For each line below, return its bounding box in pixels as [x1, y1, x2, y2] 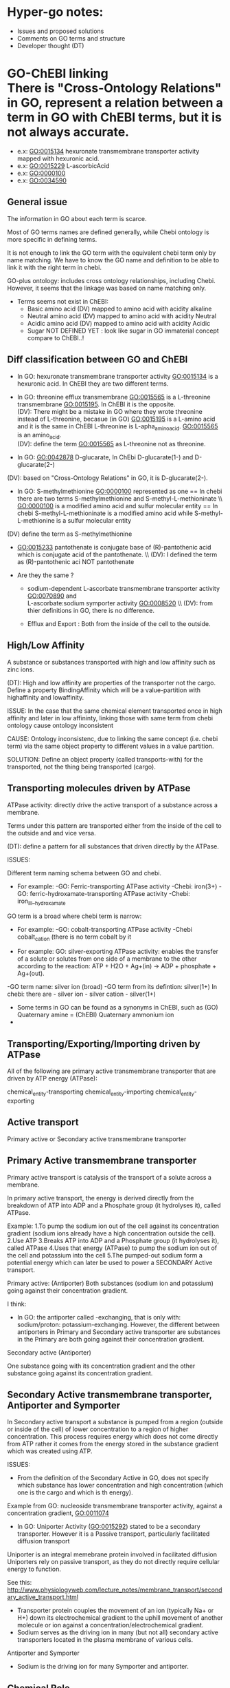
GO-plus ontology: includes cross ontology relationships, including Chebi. [7, 276, 216, 284]
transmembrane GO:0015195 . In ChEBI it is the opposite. [16, 400, 176, 408]
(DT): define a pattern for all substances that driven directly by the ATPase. [7, 842, 220, 851]
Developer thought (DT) [16, 41, 84, 50]
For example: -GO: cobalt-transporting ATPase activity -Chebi [16, 925, 192, 933]
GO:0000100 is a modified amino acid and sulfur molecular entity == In [16, 502, 218, 510]
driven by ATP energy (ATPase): [7, 1074, 97, 1083]
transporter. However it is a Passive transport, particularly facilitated [16, 1530, 210, 1538]
